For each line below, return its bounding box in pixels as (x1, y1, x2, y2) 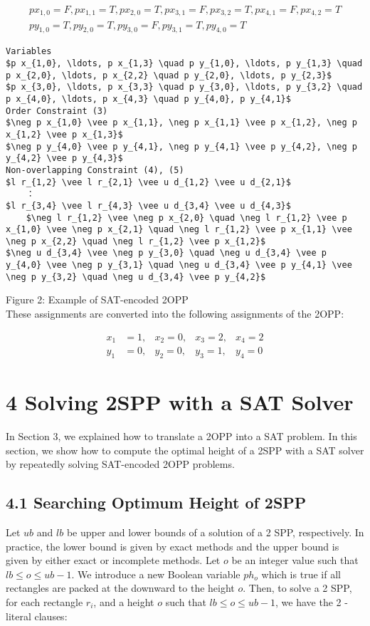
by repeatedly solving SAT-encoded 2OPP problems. (6, 457, 235, 471)
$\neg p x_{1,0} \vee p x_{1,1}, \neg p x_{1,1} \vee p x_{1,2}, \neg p (6, 118, 357, 128)
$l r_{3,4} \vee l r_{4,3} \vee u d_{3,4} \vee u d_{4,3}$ (6, 200, 291, 211)
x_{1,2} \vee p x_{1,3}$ (6, 129, 123, 140)
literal (6, 608, 31, 623)
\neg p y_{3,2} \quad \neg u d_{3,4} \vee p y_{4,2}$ (6, 271, 266, 282)
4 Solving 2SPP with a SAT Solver (6, 387, 354, 417)
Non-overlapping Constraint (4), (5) (6, 165, 184, 175)
